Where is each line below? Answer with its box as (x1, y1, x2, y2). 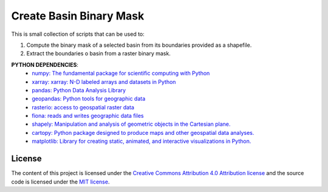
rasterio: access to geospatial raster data (32, 103, 135, 111)
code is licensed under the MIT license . (11, 178, 110, 185)
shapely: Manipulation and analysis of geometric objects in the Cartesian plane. (32, 120, 231, 128)
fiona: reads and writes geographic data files (32, 112, 144, 120)
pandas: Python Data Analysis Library (32, 86, 126, 94)
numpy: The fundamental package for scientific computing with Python (32, 70, 210, 77)
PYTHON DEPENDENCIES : (11, 61, 79, 68)
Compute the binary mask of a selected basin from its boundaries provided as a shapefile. (26, 41, 252, 49)
